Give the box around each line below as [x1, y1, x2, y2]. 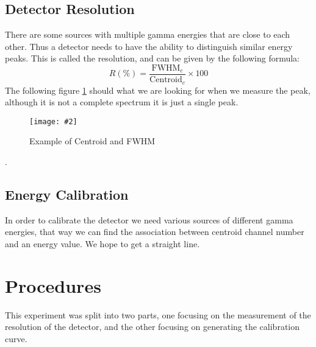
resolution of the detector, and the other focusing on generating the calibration [5, 320, 300, 333]
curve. [5, 332, 27, 345]
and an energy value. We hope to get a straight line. [5, 237, 200, 250]
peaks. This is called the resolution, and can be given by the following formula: [5, 52, 300, 65]
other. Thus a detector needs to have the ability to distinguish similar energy [5, 40, 293, 52]
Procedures [5, 273, 101, 298]
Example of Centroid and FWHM [29, 135, 156, 147]
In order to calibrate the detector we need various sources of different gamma [5, 213, 293, 226]
